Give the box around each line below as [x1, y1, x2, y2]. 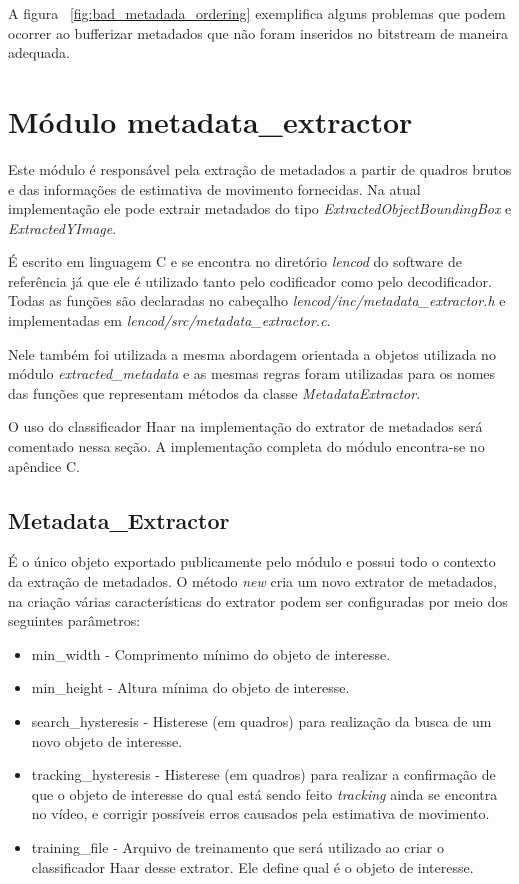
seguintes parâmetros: [8, 610, 141, 631]
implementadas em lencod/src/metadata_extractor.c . [8, 310, 331, 331]
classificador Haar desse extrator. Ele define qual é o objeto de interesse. [31, 856, 474, 877]
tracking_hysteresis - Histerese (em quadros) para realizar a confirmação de [31, 764, 496, 785]
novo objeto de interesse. [31, 730, 183, 751]
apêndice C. [8, 455, 80, 476]
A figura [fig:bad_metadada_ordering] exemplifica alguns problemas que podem [8, 3, 506, 23]
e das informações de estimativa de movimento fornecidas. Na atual [8, 178, 421, 199]
